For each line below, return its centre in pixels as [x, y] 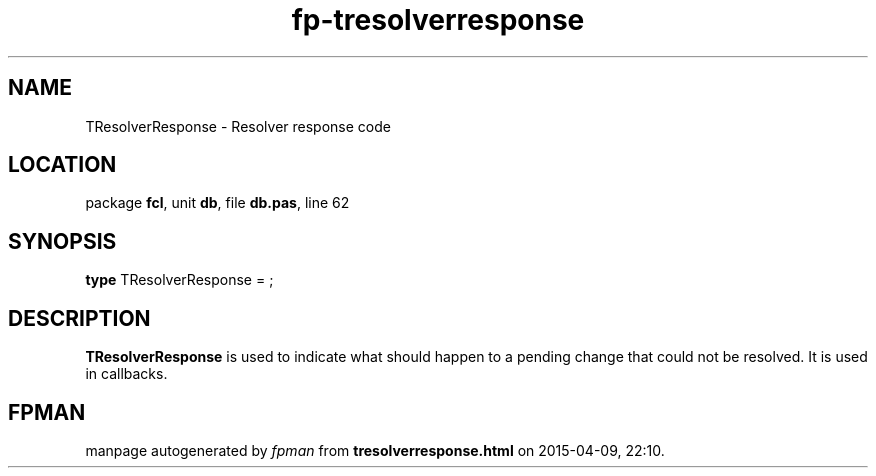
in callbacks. [126, 374]
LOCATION [62, 165]
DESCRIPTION [79, 318]
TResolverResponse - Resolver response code [238, 126]
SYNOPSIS [62, 241]
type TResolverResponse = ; [179, 280]
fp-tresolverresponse [438, 20]
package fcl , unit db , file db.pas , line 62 [217, 203]
